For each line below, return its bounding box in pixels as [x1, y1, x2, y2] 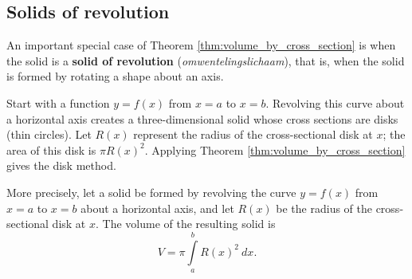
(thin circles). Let [6, 126, 92, 143]
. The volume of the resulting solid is [96, 215, 276, 232]
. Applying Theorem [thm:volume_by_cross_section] [144, 141, 406, 158]
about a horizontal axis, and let [80, 199, 234, 216]
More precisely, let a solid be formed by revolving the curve [6, 183, 296, 200]
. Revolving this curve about [265, 94, 405, 111]
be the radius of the [276, 199, 372, 216]
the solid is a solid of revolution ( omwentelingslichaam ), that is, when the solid [6, 52, 405, 69]
